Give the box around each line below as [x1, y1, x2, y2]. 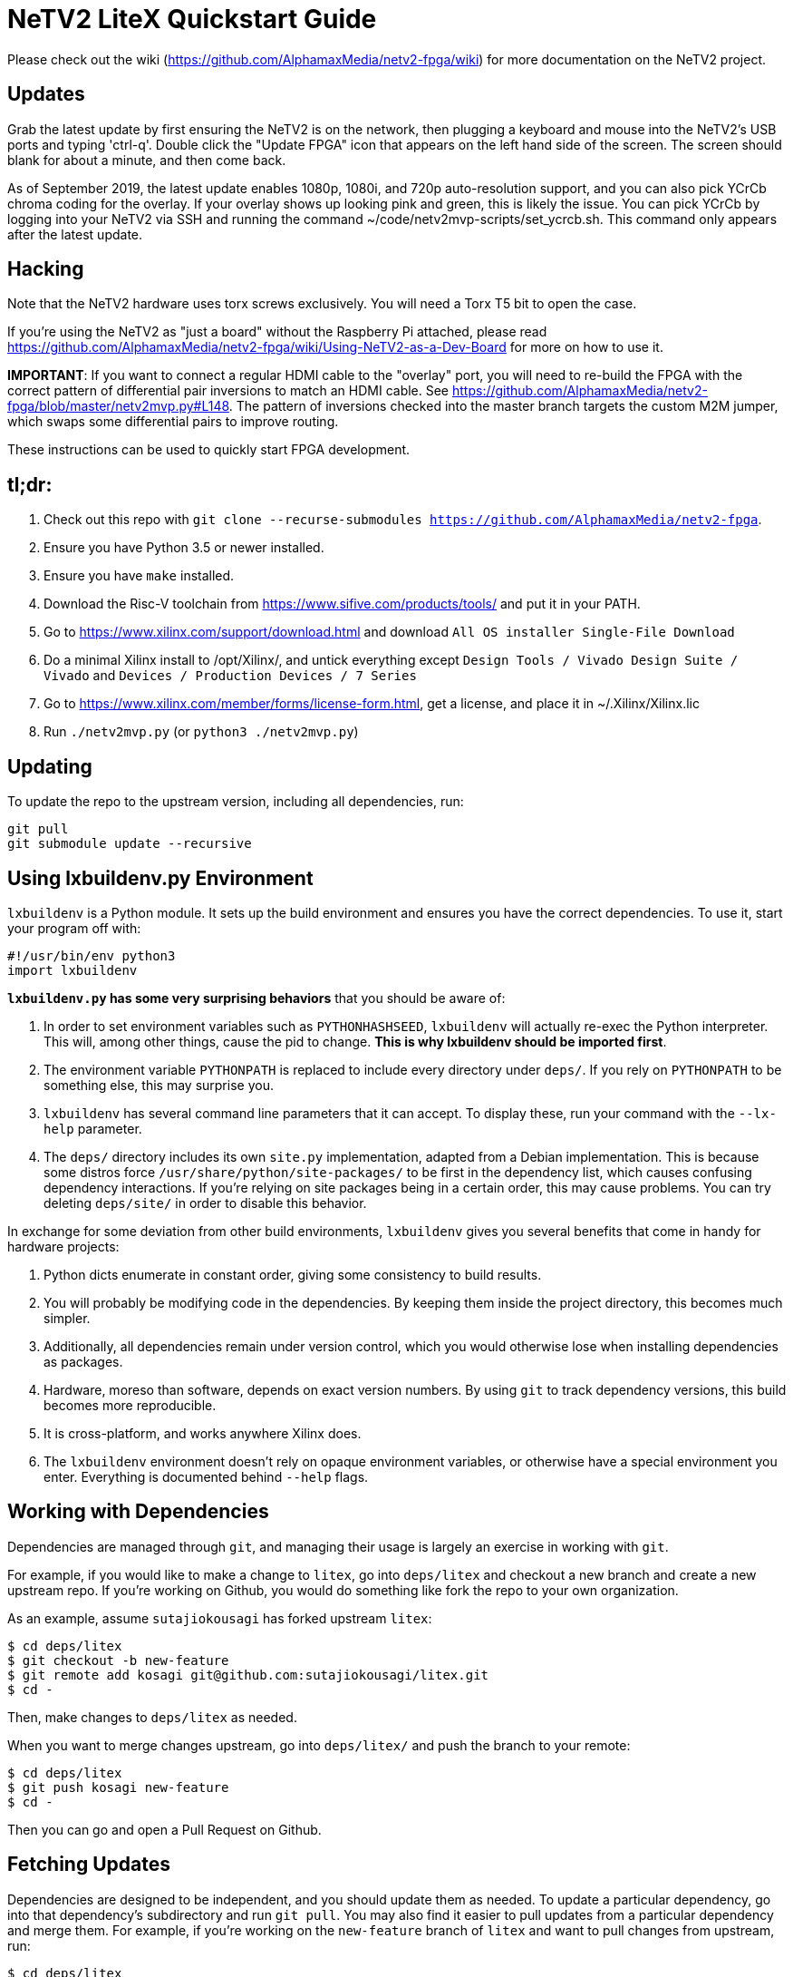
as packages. [44, 1353, 123, 1369]
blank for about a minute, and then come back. [7, 151, 286, 168]
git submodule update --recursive [7, 836, 252, 852]
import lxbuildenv [7, 962, 138, 978]
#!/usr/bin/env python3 [7, 948, 176, 963]
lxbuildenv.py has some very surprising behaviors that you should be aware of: [7, 989, 506, 1006]
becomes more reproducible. [44, 1397, 217, 1413]
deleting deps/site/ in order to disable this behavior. [44, 1194, 367, 1211]
